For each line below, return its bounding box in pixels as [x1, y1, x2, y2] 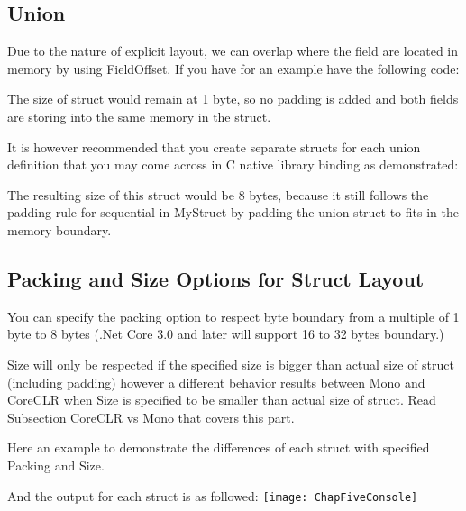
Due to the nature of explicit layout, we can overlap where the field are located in [7, 41, 459, 60]
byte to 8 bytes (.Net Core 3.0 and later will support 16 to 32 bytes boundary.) [7, 324, 444, 343]
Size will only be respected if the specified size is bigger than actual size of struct [7, 354, 454, 373]
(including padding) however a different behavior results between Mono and [7, 372, 425, 391]
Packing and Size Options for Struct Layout [7, 264, 425, 292]
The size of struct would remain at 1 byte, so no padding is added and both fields [7, 89, 459, 108]
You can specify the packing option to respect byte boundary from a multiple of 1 [7, 306, 460, 325]
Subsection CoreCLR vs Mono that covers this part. [7, 407, 295, 426]
